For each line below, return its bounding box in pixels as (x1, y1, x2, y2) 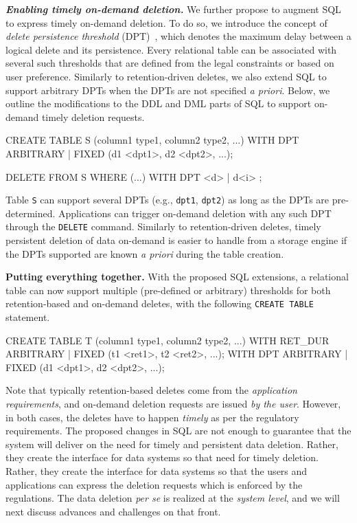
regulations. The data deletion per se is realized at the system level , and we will (5, 491, 340, 505)
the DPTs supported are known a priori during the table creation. (5, 246, 284, 260)
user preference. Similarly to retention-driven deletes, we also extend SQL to (5, 69, 327, 83)
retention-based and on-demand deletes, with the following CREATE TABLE (5, 296, 314, 311)
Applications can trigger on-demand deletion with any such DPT (58, 205, 332, 220)
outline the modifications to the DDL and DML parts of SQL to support (5, 96, 312, 111)
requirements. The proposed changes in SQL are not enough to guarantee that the (5, 423, 352, 438)
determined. (5, 205, 56, 220)
